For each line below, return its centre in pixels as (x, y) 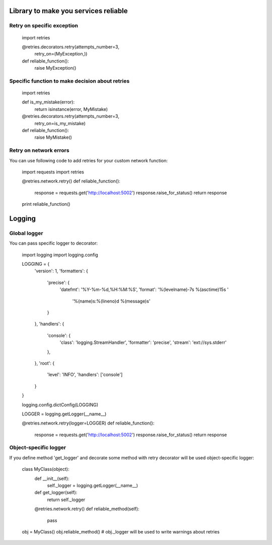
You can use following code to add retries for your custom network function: (89, 160)
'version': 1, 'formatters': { (61, 271)
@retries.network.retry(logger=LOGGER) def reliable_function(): (88, 423)
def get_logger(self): (56, 493)
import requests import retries (53, 172)
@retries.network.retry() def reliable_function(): (71, 181)
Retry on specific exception (44, 26)
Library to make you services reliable (69, 11)
